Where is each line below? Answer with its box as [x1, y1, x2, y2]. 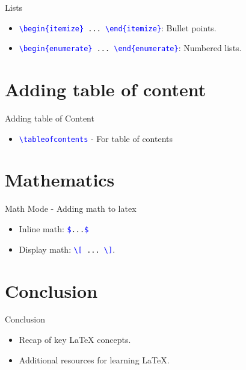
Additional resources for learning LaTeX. [19, 353, 170, 366]
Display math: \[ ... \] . [19, 242, 115, 255]
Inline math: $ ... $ [19, 223, 89, 235]
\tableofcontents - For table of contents [19, 132, 173, 144]
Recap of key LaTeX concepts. [19, 333, 131, 346]
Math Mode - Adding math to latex [5, 202, 137, 215]
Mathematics [5, 167, 115, 192]
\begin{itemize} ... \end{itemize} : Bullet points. [19, 21, 217, 34]
